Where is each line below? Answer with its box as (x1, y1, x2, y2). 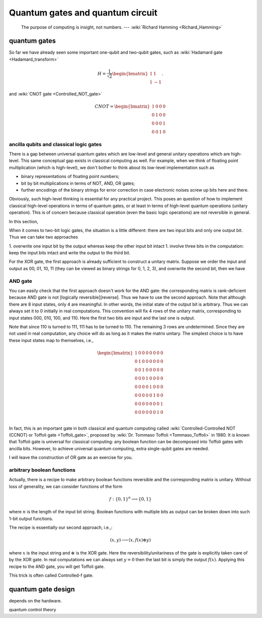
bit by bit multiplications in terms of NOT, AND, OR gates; (21, 180, 135, 186)
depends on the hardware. (9, 598, 62, 603)
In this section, (9, 218, 38, 224)
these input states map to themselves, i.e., (9, 337, 94, 343)
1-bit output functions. (9, 516, 53, 521)
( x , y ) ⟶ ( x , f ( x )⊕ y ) (110, 537, 151, 543)
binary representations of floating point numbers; (21, 174, 120, 179)
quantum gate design (9, 585, 75, 593)
